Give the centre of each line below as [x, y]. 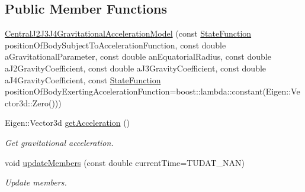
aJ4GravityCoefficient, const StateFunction [83, 79]
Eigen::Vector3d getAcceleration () [68, 123]
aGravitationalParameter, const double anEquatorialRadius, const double [138, 56]
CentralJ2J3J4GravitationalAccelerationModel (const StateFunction [128, 33]
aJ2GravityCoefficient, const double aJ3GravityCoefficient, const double [136, 68]
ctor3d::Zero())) [33, 102]
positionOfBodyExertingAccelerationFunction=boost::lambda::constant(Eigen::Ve [152, 91]
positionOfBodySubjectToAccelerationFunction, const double [115, 45]
